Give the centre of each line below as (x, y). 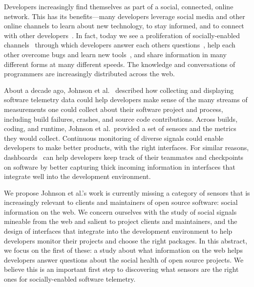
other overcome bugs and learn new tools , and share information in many (115, 54)
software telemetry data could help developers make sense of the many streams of (126, 99)
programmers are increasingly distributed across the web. (89, 74)
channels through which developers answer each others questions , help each (120, 45)
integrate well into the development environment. (77, 176)
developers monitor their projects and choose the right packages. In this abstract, (126, 240)
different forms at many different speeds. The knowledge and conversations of (120, 64)
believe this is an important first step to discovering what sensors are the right (121, 269)
